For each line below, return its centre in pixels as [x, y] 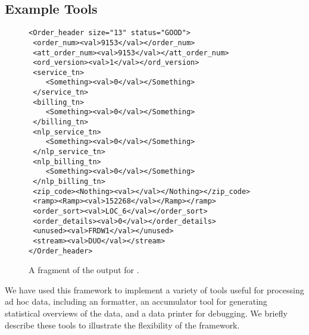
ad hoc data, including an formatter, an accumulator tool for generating [136, 301]
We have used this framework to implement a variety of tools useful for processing [154, 289]
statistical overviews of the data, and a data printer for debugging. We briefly [146, 313]
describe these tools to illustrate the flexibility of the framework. [122, 325]
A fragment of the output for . [84, 270]
